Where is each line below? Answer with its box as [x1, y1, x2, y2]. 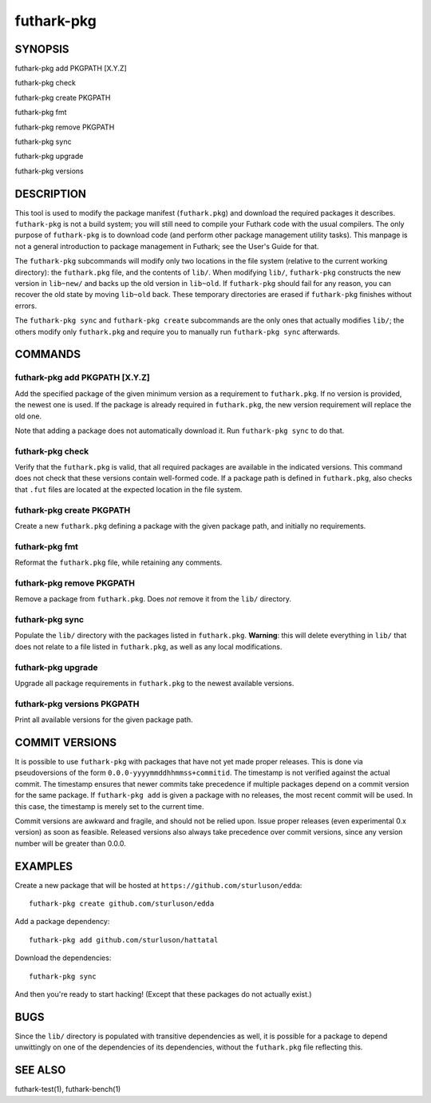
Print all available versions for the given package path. [14, 715, 193, 724]
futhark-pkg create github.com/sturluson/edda [29, 899, 215, 908]
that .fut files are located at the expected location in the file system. [14, 484, 243, 494]
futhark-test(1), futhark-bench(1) [14, 1085, 121, 1094]
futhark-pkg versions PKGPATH [14, 698, 140, 709]
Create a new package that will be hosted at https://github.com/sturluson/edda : [14, 880, 302, 890]
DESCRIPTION [14, 187, 87, 200]
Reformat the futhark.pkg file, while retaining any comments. [14, 557, 223, 567]
